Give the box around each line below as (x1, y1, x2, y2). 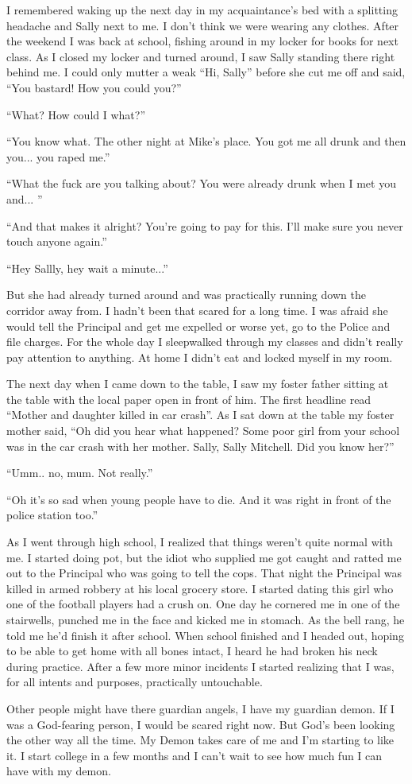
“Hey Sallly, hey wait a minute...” (6, 259, 168, 276)
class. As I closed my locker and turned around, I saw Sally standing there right (6, 48, 395, 64)
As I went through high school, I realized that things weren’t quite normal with (6, 534, 393, 550)
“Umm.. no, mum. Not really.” (6, 464, 153, 481)
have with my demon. (6, 763, 111, 779)
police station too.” (6, 506, 98, 523)
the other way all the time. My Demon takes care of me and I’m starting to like (6, 732, 395, 748)
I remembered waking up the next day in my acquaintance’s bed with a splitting (6, 2, 398, 17)
